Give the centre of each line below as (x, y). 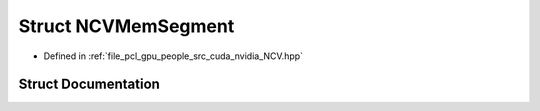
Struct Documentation (89, 84)
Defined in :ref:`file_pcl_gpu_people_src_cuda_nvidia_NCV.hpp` (173, 56)
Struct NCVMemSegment (126, 26)
